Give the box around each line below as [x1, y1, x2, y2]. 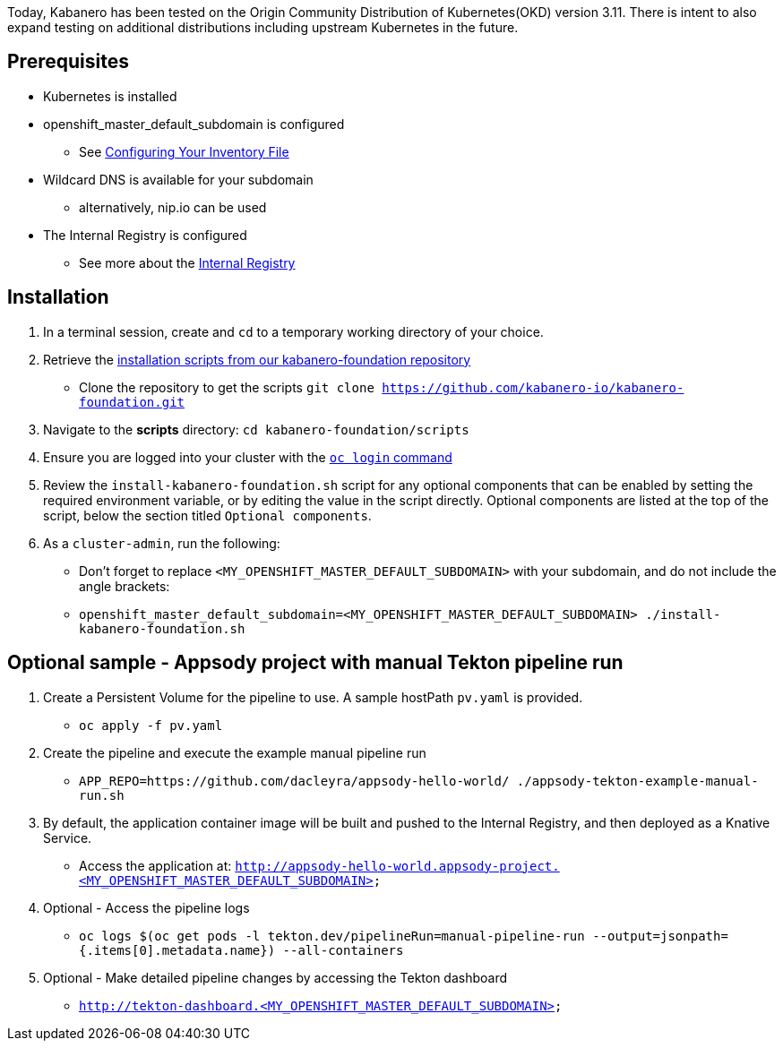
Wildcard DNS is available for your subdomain [43, 171, 314, 187]
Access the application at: [79, 857, 232, 873]
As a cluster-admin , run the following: [43, 535, 280, 551]
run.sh [79, 787, 125, 803]
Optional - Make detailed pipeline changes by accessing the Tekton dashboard [43, 969, 508, 985]
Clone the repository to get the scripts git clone [79, 379, 374, 395]
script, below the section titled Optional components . [43, 507, 372, 523]
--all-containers [282, 942, 404, 958]
